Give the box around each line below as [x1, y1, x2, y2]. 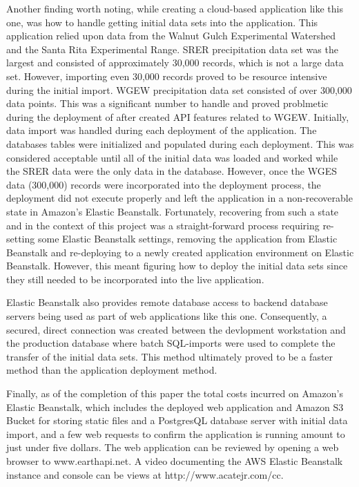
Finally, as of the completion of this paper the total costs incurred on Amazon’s [6, 386, 343, 401]
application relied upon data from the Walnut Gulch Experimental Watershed [6, 28, 336, 43]
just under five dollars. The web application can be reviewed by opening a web [6, 440, 339, 455]
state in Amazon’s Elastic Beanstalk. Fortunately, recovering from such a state [6, 204, 339, 218]
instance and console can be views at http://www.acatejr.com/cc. [6, 467, 284, 481]
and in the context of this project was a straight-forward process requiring [6, 218, 320, 232]
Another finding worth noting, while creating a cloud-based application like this [6, 1, 343, 15]
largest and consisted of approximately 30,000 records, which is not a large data [6, 55, 344, 70]
